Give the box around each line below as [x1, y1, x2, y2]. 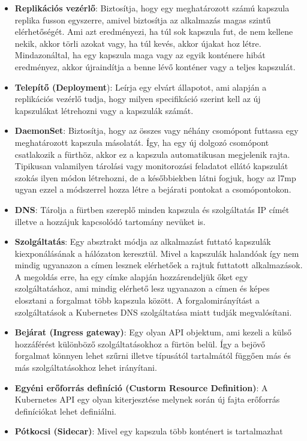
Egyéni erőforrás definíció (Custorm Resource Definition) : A [14, 381, 268, 394]
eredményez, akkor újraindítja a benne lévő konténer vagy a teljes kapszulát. [14, 60, 296, 73]
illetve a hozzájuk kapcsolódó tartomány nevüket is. [14, 215, 206, 227]
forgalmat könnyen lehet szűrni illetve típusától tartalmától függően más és [14, 349, 291, 362]
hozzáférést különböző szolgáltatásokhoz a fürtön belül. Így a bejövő [14, 337, 266, 350]
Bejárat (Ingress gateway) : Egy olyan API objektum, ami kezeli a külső [14, 326, 292, 338]
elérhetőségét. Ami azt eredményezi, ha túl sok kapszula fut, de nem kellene [14, 25, 293, 38]
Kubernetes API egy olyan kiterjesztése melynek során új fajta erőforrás [14, 393, 280, 406]
